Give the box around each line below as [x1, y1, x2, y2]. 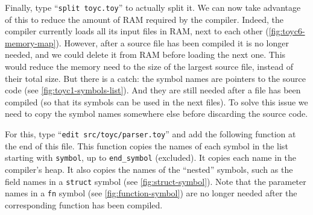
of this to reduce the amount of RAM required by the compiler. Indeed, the [5, 13, 284, 25]
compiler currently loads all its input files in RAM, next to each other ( [5, 25, 269, 37]
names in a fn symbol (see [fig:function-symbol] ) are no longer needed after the [5, 187, 297, 199]
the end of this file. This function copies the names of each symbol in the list [5, 139, 288, 152]
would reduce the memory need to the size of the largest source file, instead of [5, 60, 293, 73]
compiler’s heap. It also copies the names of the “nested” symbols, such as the [5, 163, 293, 175]
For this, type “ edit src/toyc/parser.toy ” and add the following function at [5, 128, 296, 140]
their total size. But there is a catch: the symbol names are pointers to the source [5, 72, 306, 84]
